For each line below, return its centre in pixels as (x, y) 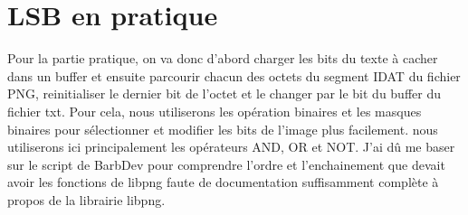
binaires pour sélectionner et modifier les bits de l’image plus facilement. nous (223, 129)
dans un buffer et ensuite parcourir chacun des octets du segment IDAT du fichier (234, 75)
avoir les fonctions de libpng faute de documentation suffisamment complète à (223, 182)
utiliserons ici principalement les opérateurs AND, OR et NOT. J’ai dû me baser (231, 147)
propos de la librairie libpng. (86, 199)
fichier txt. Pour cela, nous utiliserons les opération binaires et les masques (215, 111)
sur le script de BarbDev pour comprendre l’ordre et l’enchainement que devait (226, 164)
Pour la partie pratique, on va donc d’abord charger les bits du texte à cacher (223, 58)
